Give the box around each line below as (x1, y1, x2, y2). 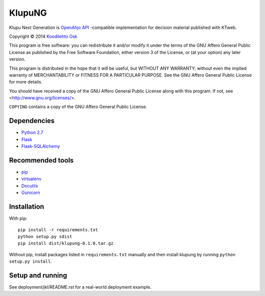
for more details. (9, 79, 43, 85)
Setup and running (9, 271, 67, 279)
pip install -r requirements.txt (18, 227, 98, 233)
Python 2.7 (21, 130, 44, 135)
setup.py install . (9, 258, 52, 265)
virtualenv (21, 176, 42, 182)
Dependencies (9, 117, 55, 125)
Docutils (21, 183, 38, 188)
